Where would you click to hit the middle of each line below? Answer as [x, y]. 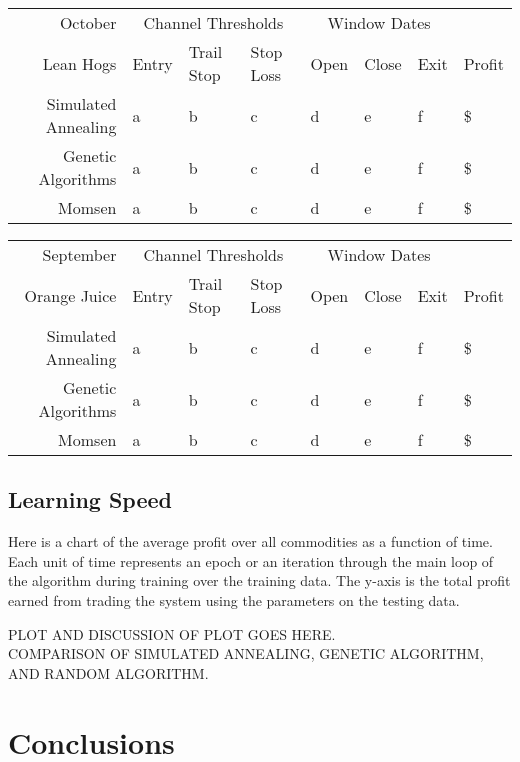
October [88, 22]
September [79, 254]
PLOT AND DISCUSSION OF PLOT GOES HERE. [172, 633]
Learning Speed [90, 499]
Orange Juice [70, 295]
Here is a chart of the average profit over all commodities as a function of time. [250, 541]
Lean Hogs [79, 63]
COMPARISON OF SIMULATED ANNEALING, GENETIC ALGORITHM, [246, 653]
